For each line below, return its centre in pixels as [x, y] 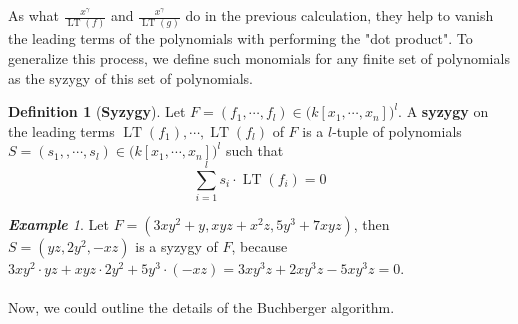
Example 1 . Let [58, 224]
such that [254, 150]
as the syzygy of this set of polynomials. [130, 77]
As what [34, 15]
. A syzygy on [443, 111]
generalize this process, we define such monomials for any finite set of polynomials [259, 57]
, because [259, 246]
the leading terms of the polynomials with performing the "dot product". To [240, 38]
